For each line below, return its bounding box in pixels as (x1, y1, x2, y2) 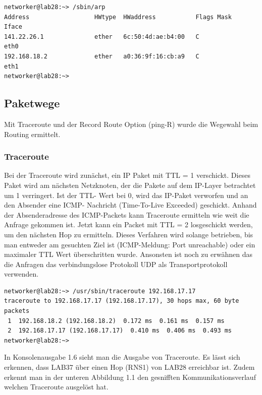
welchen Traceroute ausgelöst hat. (4, 381, 109, 392)
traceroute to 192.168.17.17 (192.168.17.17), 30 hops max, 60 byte (4, 297, 239, 305)
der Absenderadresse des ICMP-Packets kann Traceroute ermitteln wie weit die (4, 209, 249, 220)
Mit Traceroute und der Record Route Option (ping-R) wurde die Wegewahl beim (4, 118, 258, 129)
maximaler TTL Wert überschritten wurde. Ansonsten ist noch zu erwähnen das (4, 249, 252, 259)
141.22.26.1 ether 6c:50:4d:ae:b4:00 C (4, 33, 199, 40)
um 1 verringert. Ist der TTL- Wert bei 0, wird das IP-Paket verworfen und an (4, 189, 248, 200)
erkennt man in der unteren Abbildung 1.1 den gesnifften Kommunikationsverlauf (4, 371, 256, 382)
